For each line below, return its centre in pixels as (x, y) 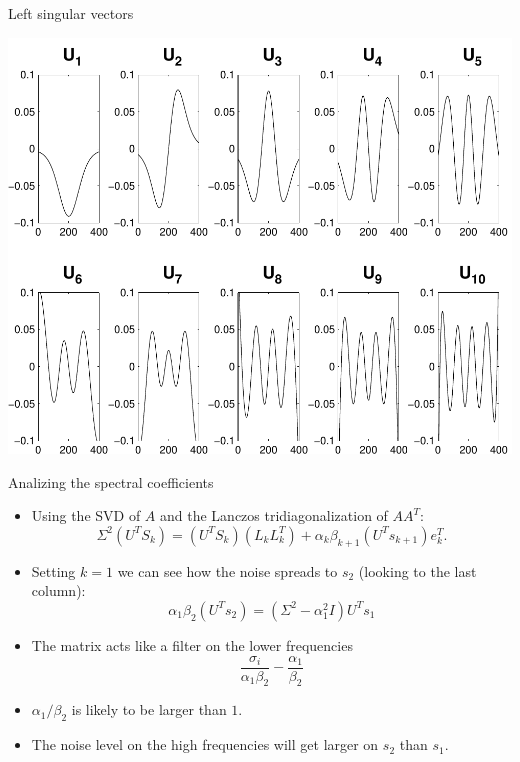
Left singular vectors (71, 13)
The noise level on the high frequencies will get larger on (205, 744)
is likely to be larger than (149, 709)
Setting (53, 570)
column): (58, 590)
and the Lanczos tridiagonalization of (274, 515)
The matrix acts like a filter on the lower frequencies (192, 644)
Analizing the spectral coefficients (111, 481)
